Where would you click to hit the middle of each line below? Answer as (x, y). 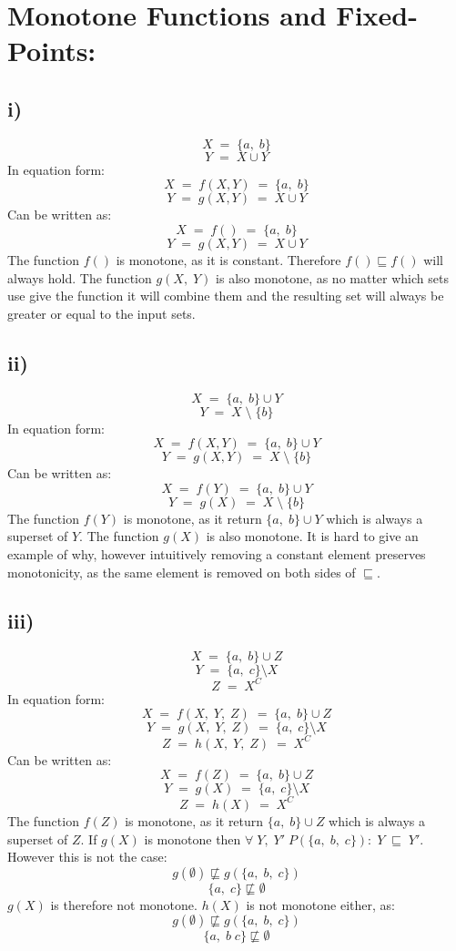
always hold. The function (80, 277)
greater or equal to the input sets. (101, 313)
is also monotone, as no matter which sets (332, 277)
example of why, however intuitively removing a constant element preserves (217, 553)
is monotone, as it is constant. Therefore (228, 259)
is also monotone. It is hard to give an (312, 536)
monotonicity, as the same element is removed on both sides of (182, 572)
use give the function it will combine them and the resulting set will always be (226, 296)
